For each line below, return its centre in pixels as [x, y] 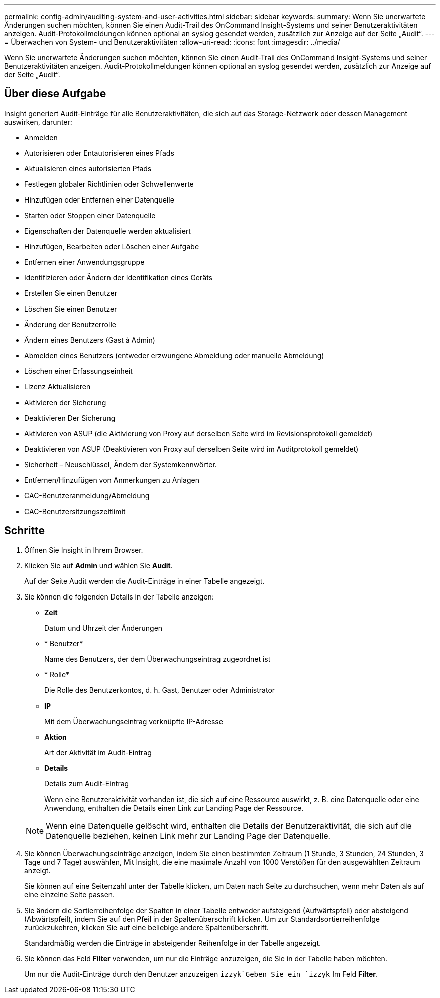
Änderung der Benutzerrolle [70, 324]
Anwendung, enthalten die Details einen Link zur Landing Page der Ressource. [174, 808]
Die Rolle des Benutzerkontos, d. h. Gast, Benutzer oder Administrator [160, 690]
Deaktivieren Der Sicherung [70, 418]
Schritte [24, 531]
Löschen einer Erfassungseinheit [78, 371]
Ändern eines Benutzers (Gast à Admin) [90, 340]
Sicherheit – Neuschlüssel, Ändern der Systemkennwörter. [121, 464]
